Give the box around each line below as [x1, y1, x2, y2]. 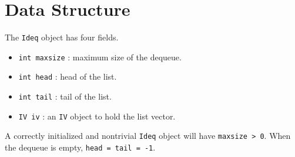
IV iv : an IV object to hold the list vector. [18, 110, 176, 122]
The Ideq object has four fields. [5, 31, 119, 43]
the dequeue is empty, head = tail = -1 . [5, 141, 156, 153]
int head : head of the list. [18, 70, 117, 83]
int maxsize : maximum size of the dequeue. [18, 50, 182, 63]
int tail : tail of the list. [18, 90, 112, 103]
